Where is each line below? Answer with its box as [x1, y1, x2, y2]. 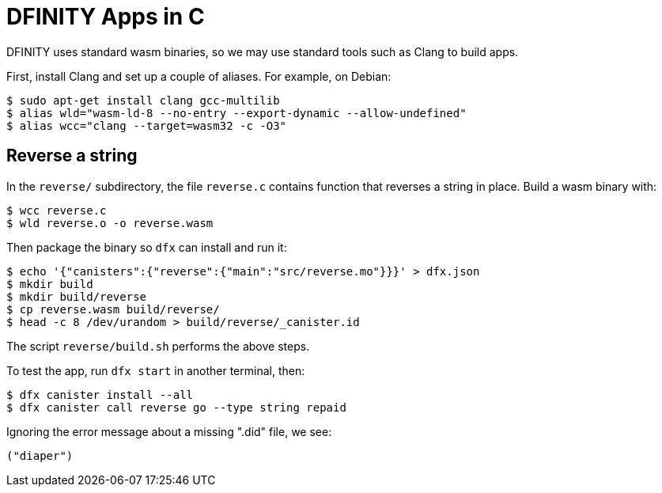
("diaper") [6, 449, 74, 462]
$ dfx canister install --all [6, 388, 194, 401]
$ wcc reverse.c [6, 203, 107, 217]
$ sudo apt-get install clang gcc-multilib [6, 93, 280, 107]
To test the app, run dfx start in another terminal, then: [6, 363, 305, 377]
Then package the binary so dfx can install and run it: [6, 240, 287, 254]
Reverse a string [6, 146, 138, 166]
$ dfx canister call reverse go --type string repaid [6, 400, 346, 414]
